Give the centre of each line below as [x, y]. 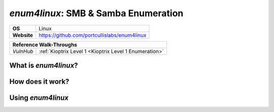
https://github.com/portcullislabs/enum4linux [93, 35]
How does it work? [39, 81]
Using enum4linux [39, 98]
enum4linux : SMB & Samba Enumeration [96, 13]
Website [23, 35]
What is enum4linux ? [44, 65]
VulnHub [23, 51]
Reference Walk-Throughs [45, 45]
